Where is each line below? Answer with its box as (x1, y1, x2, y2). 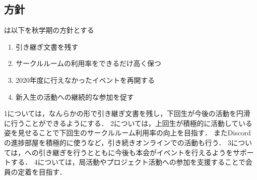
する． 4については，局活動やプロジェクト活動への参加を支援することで (10, 157, 246, 167)
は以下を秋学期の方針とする (4, 25, 94, 35)
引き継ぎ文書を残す (15, 41, 78, 52)
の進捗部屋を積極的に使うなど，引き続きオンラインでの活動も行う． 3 (4, 137, 231, 147)
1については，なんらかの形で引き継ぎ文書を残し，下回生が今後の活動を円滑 (4, 108, 251, 119)
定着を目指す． (17, 166, 66, 177)
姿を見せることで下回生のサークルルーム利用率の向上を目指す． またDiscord (4, 127, 251, 138)
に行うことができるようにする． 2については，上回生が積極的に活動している (4, 118, 253, 128)
